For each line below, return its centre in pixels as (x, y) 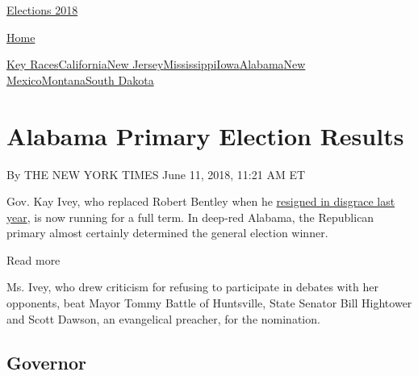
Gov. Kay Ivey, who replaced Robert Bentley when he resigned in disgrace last (201, 201)
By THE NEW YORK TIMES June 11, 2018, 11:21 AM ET (156, 174)
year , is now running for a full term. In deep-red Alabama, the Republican (190, 217)
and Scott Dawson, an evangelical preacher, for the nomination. (163, 318)
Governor (46, 362)
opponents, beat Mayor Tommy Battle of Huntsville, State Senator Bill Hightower (209, 303)
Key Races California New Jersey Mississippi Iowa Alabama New (156, 64)
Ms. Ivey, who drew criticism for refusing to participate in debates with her (192, 287)
